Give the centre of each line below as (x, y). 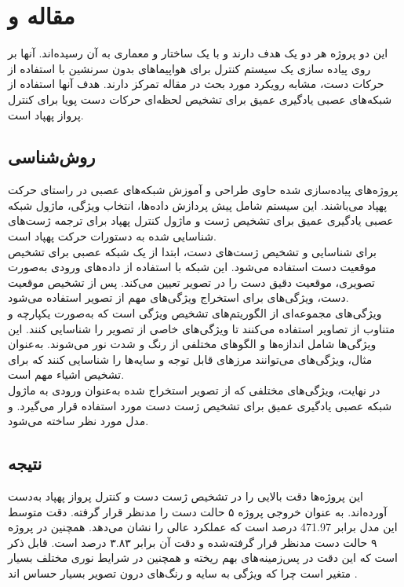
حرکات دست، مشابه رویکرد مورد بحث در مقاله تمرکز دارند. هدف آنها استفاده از (196, 84)
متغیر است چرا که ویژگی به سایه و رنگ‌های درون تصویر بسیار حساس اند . (183, 572)
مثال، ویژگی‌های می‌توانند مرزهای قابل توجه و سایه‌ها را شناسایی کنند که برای (190, 359)
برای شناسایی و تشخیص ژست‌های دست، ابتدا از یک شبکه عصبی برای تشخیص (193, 251)
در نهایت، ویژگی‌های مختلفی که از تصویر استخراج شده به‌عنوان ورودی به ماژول (194, 390)
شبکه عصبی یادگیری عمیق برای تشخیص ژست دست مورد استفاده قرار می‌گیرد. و (200, 405)
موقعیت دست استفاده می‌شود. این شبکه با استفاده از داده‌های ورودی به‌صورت (192, 267)
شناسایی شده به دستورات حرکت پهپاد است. (112, 236)
